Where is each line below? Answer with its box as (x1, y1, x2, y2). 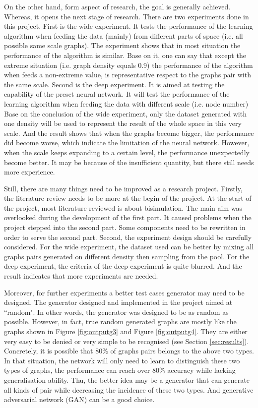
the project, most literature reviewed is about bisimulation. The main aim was (4, 202, 242, 213)
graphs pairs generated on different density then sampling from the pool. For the (4, 251, 250, 261)
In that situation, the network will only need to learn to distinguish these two (4, 355, 240, 365)
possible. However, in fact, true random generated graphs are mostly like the (4, 316, 237, 327)
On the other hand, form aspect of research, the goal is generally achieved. (4, 1, 231, 11)
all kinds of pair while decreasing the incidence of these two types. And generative (4, 384, 254, 395)
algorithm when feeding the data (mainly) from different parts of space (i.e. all (4, 30, 243, 41)
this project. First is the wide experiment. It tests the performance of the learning (4, 21, 253, 31)
